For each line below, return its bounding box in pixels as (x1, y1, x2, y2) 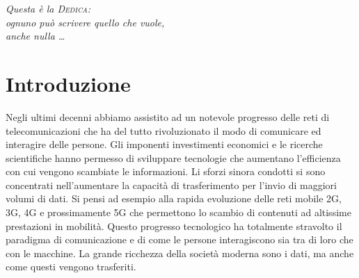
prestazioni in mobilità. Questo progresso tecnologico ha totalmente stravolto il (6, 218, 342, 233)
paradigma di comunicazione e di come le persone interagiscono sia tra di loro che (6, 232, 353, 247)
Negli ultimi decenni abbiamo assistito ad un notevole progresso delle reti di (6, 109, 330, 124)
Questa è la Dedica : (6, 1, 91, 15)
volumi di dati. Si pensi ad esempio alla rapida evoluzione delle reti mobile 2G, (6, 191, 342, 206)
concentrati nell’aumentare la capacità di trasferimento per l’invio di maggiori (6, 177, 337, 192)
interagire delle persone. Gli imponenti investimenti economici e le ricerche (6, 137, 323, 152)
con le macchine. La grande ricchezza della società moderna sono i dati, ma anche (6, 245, 354, 260)
